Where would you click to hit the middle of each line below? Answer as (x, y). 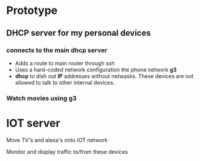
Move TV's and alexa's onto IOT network (57, 140)
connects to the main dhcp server (57, 50)
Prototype (32, 11)
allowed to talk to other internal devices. (65, 82)
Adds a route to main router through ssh (65, 63)
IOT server (33, 123)
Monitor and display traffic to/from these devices (67, 151)
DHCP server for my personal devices (79, 33)
